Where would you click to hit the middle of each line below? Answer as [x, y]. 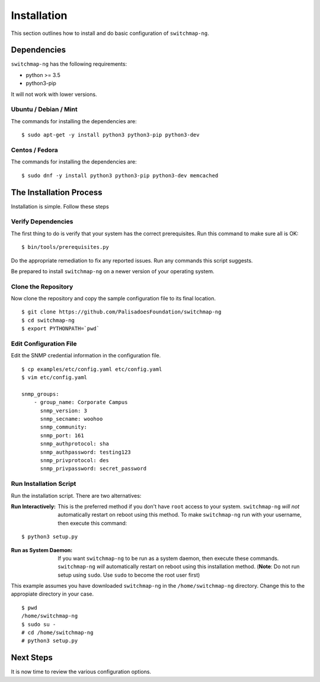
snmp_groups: [40, 394]
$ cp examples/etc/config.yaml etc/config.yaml [92, 369]
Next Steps [32, 658]
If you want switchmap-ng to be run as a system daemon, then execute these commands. [168, 558]
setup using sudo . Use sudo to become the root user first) [129, 575]
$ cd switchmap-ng [48, 320]
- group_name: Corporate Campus [81, 402]
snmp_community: [64, 427]
